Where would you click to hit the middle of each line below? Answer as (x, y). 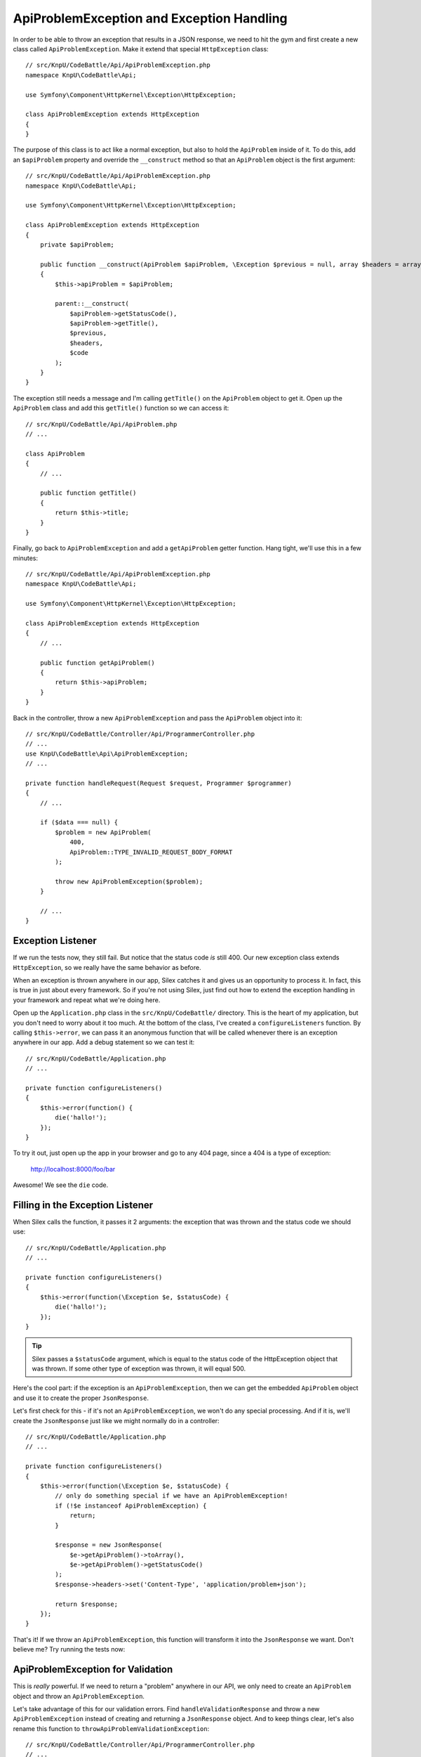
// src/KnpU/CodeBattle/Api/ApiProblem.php (101, 424)
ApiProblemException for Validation (93, 1670)
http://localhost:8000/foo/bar (73, 1169)
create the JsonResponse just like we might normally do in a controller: (116, 1420)
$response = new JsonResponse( (109, 1545)
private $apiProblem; (77, 245)
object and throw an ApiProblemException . (79, 1696)
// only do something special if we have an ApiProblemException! (172, 1496)
